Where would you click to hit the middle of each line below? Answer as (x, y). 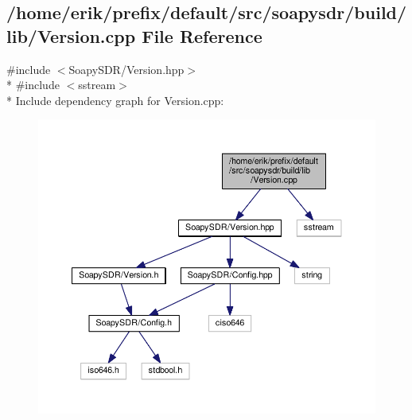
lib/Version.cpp (71, 35)
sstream (97, 85)
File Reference (202, 35)
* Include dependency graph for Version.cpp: (115, 100)
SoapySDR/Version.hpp (126, 69)
